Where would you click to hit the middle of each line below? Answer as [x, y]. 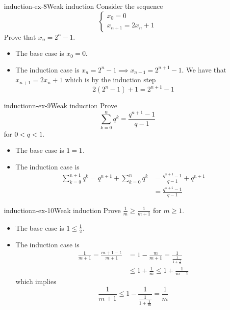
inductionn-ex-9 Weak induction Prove [61, 106]
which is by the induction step [110, 80]
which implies [36, 281]
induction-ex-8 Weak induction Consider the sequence [84, 6]
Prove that [20, 36]
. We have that [204, 69]
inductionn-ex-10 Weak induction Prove [62, 210]
